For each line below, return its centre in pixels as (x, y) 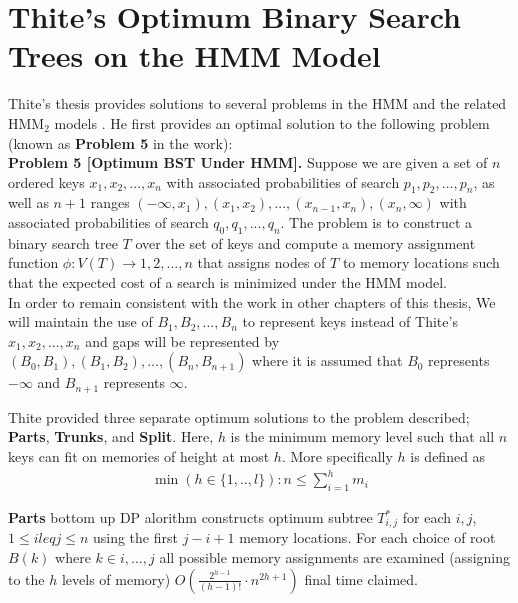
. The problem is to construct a (376, 222)
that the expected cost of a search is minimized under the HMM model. (227, 282)
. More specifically (337, 456)
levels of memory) (116, 578)
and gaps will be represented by (182, 340)
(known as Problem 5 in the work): (120, 142)
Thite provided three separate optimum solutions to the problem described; (239, 416)
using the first (135, 537)
